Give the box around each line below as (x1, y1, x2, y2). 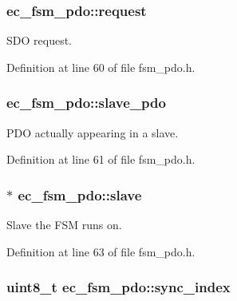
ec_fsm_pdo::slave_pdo (6, 93, 166, 113)
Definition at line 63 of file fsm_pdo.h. (6, 243, 196, 259)
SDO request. (6, 32, 72, 49)
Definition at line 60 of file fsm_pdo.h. (6, 58, 196, 75)
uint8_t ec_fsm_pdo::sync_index (6, 277, 231, 297)
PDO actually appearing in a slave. (6, 124, 179, 141)
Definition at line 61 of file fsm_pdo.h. (6, 151, 196, 168)
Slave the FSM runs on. (6, 216, 122, 233)
